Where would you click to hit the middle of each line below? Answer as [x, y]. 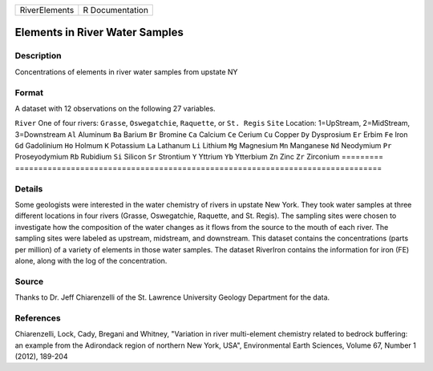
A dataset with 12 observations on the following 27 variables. [115, 108]
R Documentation [115, 10]
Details [29, 188]
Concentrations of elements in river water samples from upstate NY [126, 71]
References [38, 318]
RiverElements [47, 10]
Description [38, 56]
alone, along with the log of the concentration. [91, 260]
